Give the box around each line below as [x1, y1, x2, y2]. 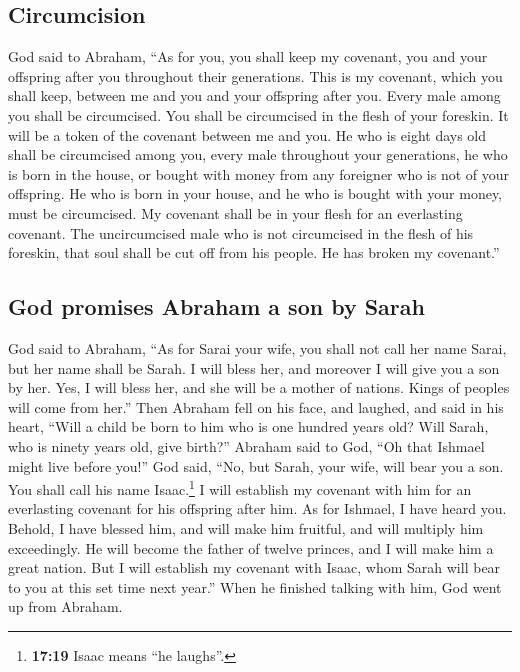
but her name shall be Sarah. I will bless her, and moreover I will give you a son [8, 357, 500, 378]
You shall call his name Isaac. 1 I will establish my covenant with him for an [8, 476, 472, 499]
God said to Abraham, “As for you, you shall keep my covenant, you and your [8, 46, 488, 67]
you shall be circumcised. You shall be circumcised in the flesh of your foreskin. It [8, 104, 509, 125]
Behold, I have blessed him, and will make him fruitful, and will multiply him [8, 517, 484, 538]
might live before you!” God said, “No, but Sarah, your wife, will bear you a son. [8, 455, 504, 476]
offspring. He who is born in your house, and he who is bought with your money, [8, 183, 503, 204]
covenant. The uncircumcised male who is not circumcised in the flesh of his [8, 222, 474, 243]
